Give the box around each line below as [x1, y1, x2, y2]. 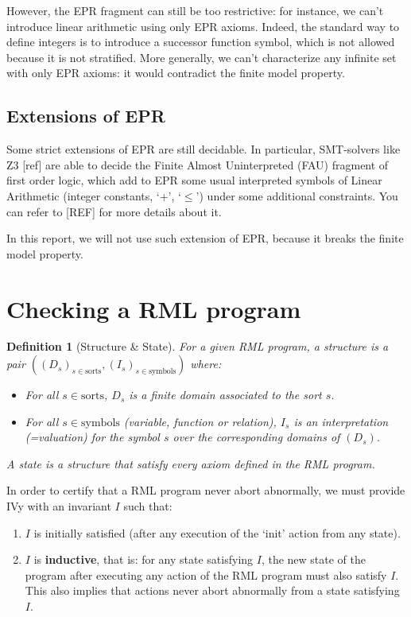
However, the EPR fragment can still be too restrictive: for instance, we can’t [6, 2, 384, 18]
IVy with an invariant [6, 498, 111, 514]
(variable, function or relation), [123, 413, 277, 429]
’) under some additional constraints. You [196, 187, 398, 204]
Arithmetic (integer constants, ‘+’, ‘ [6, 187, 181, 204]
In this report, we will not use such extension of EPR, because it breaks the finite [6, 230, 404, 246]
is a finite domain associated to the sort [129, 386, 322, 403]
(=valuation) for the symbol [25, 429, 160, 445]
